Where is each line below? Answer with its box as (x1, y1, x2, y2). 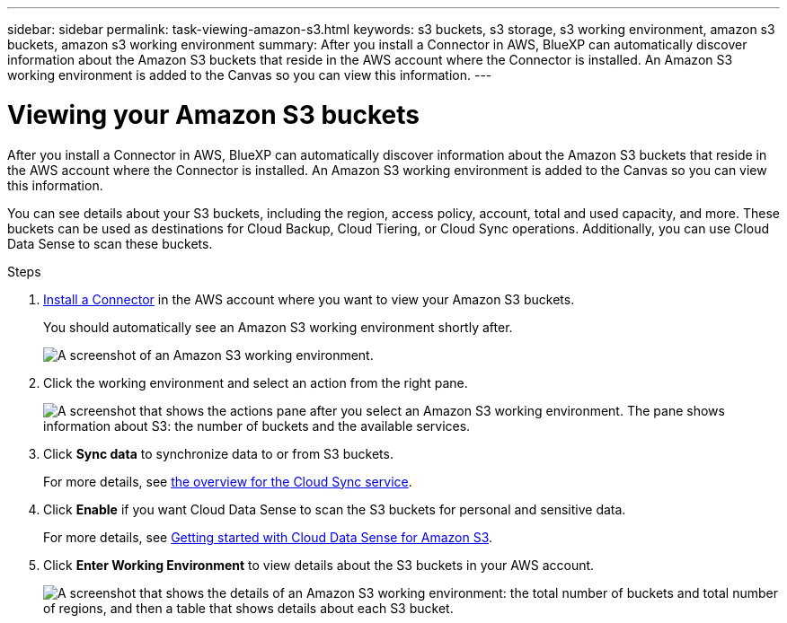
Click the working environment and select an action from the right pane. (43, 374, 468, 390)
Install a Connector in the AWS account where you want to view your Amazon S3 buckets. (43, 291, 575, 307)
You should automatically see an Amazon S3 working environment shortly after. (43, 319, 513, 335)
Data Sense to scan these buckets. (7, 235, 213, 251)
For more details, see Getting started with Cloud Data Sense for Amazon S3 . (43, 529, 493, 545)
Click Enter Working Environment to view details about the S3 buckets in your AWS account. (43, 557, 595, 573)
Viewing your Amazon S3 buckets (7, 99, 420, 130)
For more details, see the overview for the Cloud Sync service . (43, 473, 412, 489)
